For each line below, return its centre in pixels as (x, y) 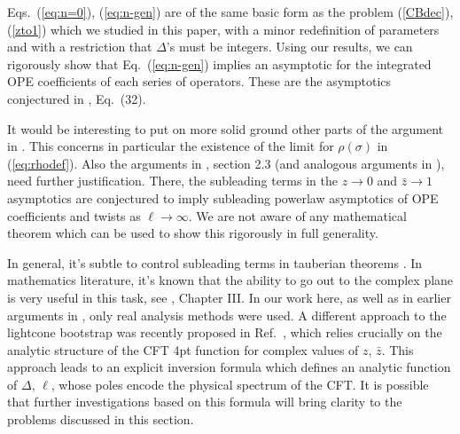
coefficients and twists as (74, 215)
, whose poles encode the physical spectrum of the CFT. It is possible (240, 384)
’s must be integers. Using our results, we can (289, 47)
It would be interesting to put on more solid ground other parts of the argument (226, 128)
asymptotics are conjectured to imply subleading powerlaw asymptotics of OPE (223, 197)
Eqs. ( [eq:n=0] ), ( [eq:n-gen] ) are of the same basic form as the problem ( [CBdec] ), (230, 12)
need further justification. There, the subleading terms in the (172, 181)
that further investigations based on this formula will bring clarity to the (205, 402)
